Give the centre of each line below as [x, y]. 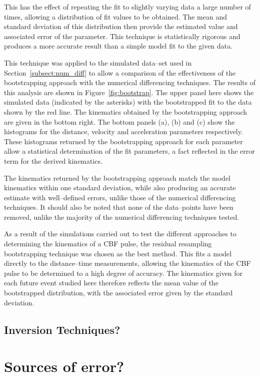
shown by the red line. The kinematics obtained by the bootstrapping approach [126, 111]
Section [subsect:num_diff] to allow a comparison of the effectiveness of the [120, 72]
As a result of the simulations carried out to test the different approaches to [120, 234]
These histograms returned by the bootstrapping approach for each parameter [123, 141]
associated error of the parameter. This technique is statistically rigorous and [122, 36]
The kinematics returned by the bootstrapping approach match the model [117, 177]
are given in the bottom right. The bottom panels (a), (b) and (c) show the [119, 121]
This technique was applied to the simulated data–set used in [98, 62]
